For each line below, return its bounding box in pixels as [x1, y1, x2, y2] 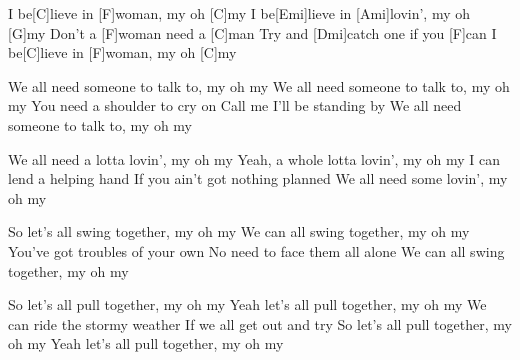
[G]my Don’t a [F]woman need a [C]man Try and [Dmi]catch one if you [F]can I [8, 22, 497, 43]
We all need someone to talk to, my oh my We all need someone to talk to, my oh [8, 75, 510, 96]
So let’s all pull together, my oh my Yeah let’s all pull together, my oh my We [8, 294, 487, 315]
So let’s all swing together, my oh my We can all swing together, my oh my [8, 221, 470, 242]
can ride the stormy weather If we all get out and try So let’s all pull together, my [8, 313, 512, 334]
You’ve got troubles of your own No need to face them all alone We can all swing [8, 240, 505, 261]
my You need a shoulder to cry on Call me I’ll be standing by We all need [8, 95, 462, 116]
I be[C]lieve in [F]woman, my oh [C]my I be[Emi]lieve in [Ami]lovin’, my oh [8, 3, 470, 23]
